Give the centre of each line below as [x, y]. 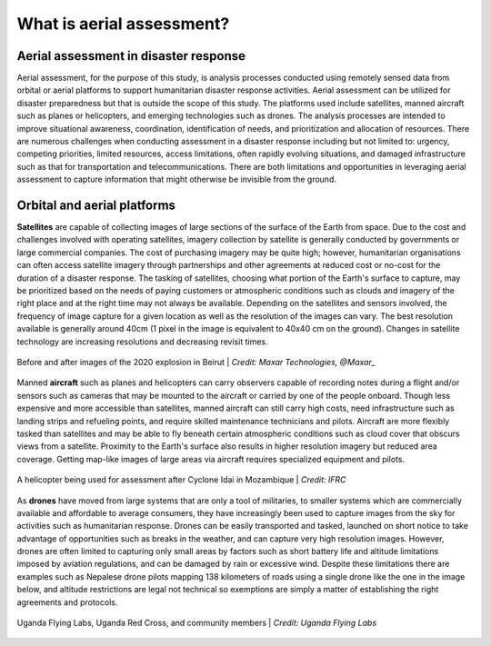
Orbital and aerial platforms [96, 205]
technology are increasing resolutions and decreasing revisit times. [142, 342]
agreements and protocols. [67, 602]
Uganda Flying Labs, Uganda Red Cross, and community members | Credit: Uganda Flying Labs [197, 623]
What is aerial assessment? [123, 24]
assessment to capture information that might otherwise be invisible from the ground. [176, 179]
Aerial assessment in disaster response [131, 56]
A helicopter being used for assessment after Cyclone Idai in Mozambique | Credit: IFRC [181, 480]
